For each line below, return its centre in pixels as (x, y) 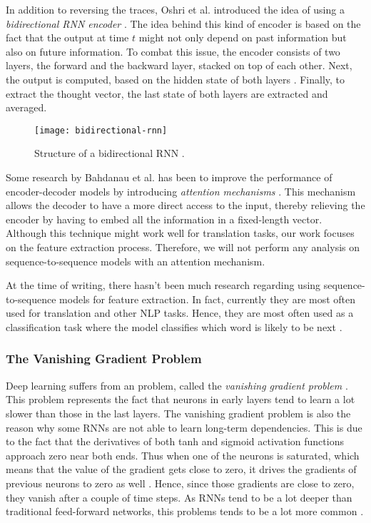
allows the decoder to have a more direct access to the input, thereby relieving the (185, 205)
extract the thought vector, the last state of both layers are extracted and (167, 93)
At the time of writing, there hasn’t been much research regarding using (163, 285)
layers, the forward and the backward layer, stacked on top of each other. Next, (179, 65)
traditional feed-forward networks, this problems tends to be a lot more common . (185, 511)
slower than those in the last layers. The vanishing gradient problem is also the (178, 413)
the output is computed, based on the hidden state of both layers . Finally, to (176, 79)
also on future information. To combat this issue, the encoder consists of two (173, 51)
